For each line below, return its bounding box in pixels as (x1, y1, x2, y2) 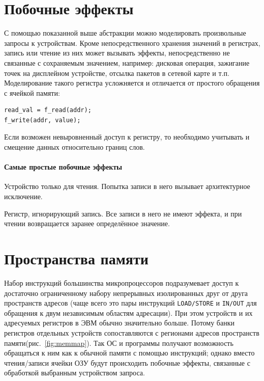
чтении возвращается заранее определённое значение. (4, 218, 170, 229)
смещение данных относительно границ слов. (4, 142, 145, 152)
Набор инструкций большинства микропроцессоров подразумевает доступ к (4, 277, 239, 288)
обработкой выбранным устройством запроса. (4, 367, 145, 378)
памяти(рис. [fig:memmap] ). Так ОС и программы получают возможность (4, 337, 233, 348)
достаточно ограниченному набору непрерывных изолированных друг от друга (4, 287, 248, 298)
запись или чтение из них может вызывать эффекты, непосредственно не (4, 47, 230, 58)
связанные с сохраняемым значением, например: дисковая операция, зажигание (4, 57, 250, 68)
